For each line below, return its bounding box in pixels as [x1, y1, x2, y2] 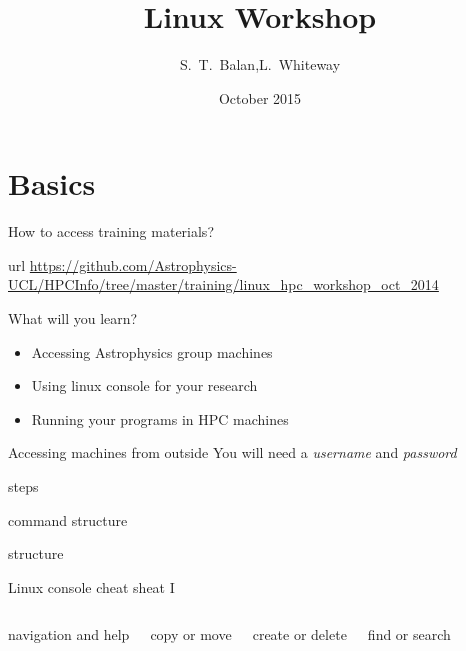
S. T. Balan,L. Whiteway [179, 54, 341, 75]
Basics [8, 163, 96, 204]
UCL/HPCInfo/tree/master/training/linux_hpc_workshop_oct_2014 [8, 274, 439, 295]
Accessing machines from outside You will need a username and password [8, 442, 457, 463]
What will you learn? [8, 308, 138, 329]
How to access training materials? [8, 221, 214, 242]
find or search [367, 624, 451, 645]
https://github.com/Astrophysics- [29, 254, 237, 275]
